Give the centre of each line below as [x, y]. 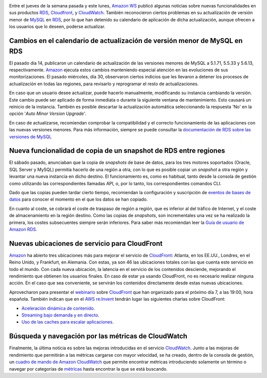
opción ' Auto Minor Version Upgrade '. [48, 113]
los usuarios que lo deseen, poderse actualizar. [57, 27]
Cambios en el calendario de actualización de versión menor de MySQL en [126, 40]
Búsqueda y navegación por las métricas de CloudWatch [98, 336]
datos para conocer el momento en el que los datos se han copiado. [78, 199]
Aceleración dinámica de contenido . [58, 308]
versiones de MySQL [30, 137]
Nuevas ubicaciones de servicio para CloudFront [86, 243]
